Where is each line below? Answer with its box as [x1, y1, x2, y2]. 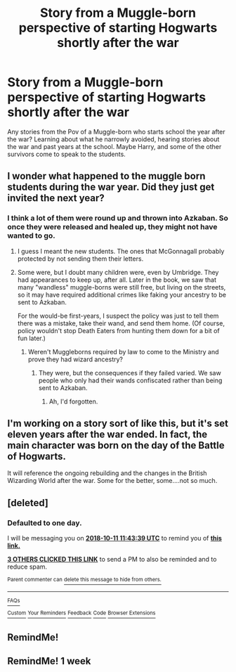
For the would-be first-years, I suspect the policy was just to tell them [17, 311, 219, 320]
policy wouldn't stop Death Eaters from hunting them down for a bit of [17, 326, 220, 335]
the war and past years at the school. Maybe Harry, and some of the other [7, 142, 222, 150]
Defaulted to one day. [7, 518, 82, 528]
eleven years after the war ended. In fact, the [7, 429, 208, 441]
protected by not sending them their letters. [17, 254, 144, 263]
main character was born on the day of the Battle [7, 439, 225, 451]
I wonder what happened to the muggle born [7, 170, 206, 182]
